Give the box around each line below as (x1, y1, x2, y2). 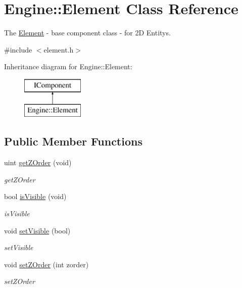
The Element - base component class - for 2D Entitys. (4, 27, 171, 38)
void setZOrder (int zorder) (4, 259, 89, 269)
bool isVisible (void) (4, 191, 67, 202)
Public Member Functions (4, 133, 142, 149)
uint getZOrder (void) (4, 157, 72, 168)
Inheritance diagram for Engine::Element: (4, 61, 132, 72)
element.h (43, 44, 74, 55)
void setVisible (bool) (4, 225, 71, 235)
